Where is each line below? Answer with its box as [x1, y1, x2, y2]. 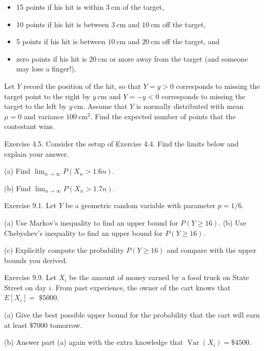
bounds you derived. [4, 254, 68, 265]
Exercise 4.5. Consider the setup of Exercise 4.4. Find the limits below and [4, 138, 239, 149]
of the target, [123, 2, 164, 12]
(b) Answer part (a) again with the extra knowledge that [4, 337, 184, 347]
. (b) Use [218, 217, 247, 228]
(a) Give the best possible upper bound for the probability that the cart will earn [4, 309, 260, 320]
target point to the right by [4, 90, 90, 101]
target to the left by [4, 101, 67, 112]
